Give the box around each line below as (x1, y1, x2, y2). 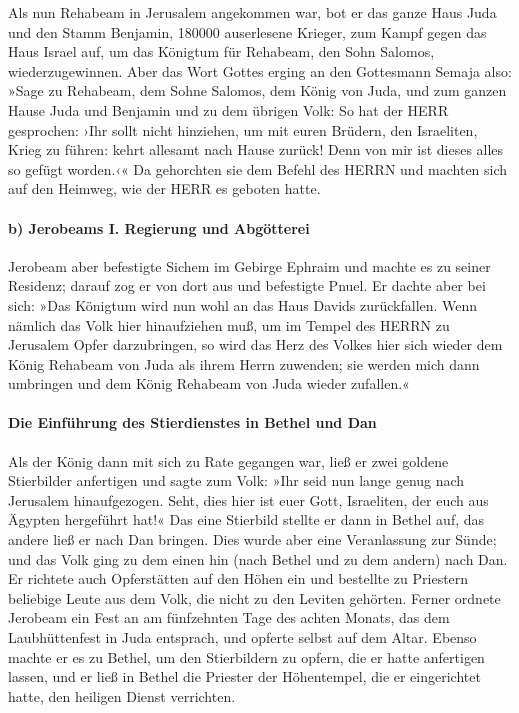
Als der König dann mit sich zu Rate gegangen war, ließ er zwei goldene (8, 450, 449, 471)
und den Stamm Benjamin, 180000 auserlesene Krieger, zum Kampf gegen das (8, 21, 487, 42)
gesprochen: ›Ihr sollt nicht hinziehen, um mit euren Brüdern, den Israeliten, (8, 119, 478, 140)
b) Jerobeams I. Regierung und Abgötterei (8, 217, 310, 238)
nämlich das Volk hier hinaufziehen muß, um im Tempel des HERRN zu (8, 314, 450, 335)
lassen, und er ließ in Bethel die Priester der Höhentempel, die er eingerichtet (8, 666, 481, 687)
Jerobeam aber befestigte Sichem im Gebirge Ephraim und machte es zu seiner (8, 255, 491, 276)
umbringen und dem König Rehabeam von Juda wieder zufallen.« (8, 373, 410, 394)
